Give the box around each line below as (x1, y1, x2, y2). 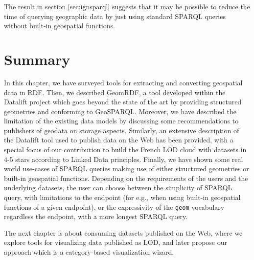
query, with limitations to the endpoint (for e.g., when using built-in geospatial (4, 192, 241, 202)
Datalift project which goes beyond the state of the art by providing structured (4, 97, 242, 107)
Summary (4, 49, 70, 69)
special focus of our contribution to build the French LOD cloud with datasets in (4, 144, 247, 155)
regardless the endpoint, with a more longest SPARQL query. (4, 211, 188, 221)
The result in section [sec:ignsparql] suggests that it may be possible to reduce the (4, 1, 250, 11)
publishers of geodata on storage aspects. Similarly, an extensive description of (4, 125, 239, 135)
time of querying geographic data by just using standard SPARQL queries (4, 11, 226, 21)
